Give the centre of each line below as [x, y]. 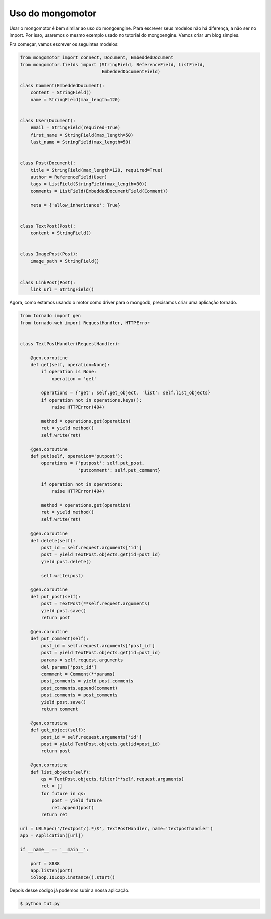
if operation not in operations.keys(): [91, 400]
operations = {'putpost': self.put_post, [93, 463]
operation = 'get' [74, 379]
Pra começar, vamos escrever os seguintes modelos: [64, 44]
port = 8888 [45, 864]
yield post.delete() [66, 561]
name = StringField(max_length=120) [75, 100]
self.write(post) [62, 575]
